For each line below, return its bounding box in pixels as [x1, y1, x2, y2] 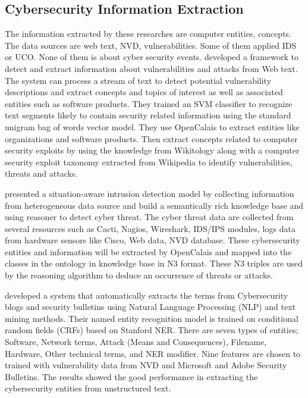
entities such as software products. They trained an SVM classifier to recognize [5, 97, 293, 109]
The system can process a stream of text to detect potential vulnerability [5, 74, 272, 86]
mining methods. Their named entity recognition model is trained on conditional [5, 312, 298, 324]
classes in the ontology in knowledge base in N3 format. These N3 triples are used [5, 257, 303, 269]
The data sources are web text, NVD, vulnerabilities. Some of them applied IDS [5, 39, 297, 51]
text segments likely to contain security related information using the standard [5, 109, 291, 121]
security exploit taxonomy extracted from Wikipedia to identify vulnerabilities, [5, 155, 293, 168]
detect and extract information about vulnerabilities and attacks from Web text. [5, 62, 298, 74]
